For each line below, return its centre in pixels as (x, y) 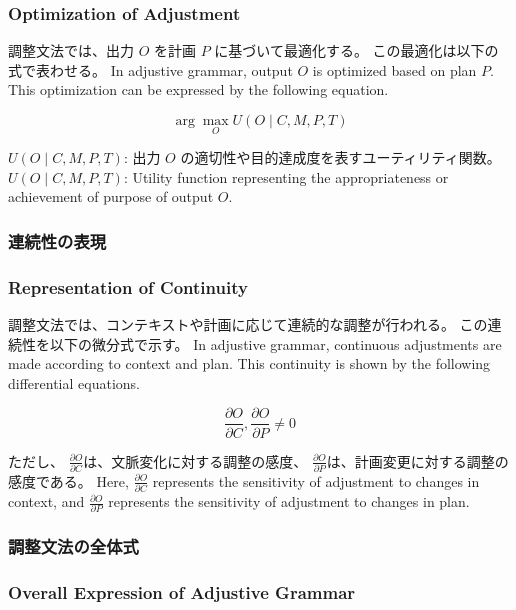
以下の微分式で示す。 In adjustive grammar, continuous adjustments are (275, 343)
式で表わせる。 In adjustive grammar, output (150, 69)
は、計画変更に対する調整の (417, 460)
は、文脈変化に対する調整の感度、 (195, 460)
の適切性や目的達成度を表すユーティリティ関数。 (340, 157)
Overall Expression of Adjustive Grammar (182, 592)
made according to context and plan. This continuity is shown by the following (249, 363)
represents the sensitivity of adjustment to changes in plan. (289, 501)
